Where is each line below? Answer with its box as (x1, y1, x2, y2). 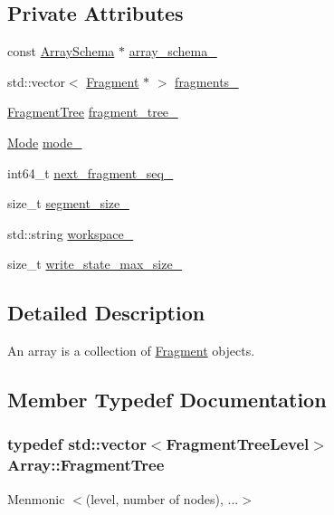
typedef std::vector (7, 433, 147, 455)
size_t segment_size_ (7, 194, 129, 213)
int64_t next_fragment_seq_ (7, 163, 174, 182)
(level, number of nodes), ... (85, 489, 239, 508)
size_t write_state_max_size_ (7, 254, 183, 273)
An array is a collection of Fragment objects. (7, 341, 255, 360)
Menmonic (7, 489, 65, 508)
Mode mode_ (7, 132, 82, 151)
